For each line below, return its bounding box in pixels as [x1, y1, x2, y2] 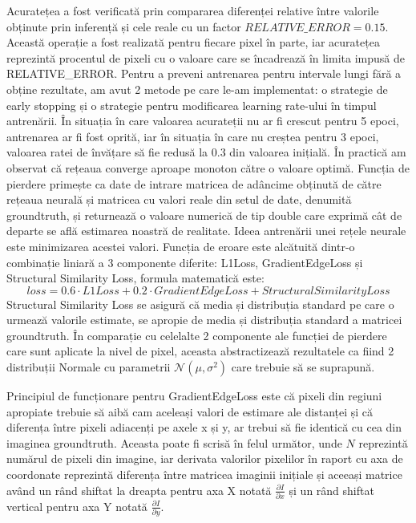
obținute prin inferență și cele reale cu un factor [6, 18, 241, 34]
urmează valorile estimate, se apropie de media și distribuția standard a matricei [6, 311, 402, 328]
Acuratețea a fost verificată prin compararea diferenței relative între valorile [6, 2, 379, 18]
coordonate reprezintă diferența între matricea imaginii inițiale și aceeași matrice [6, 466, 402, 483]
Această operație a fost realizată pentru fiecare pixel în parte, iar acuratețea [6, 34, 380, 51]
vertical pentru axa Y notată [6, 497, 147, 514]
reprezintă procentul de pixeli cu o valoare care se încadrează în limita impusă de [6, 49, 405, 66]
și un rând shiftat [289, 481, 374, 498]
